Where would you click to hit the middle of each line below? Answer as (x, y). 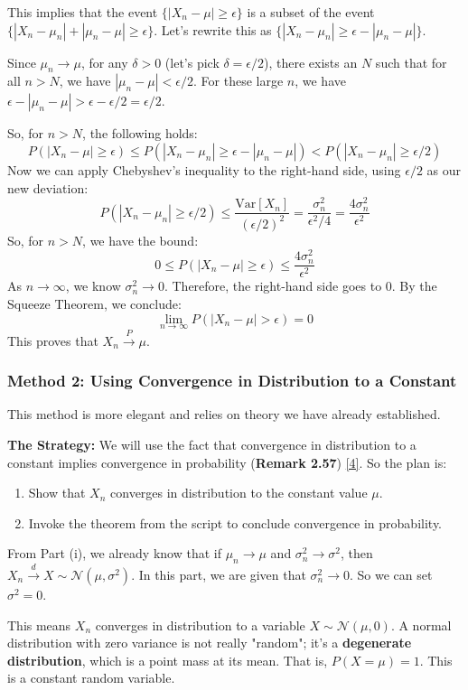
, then (356, 553)
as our (444, 169)
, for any (104, 62)
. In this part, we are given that (219, 574)
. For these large (239, 81)
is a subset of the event (311, 12)
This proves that (53, 340)
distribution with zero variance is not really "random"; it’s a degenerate (210, 643)
